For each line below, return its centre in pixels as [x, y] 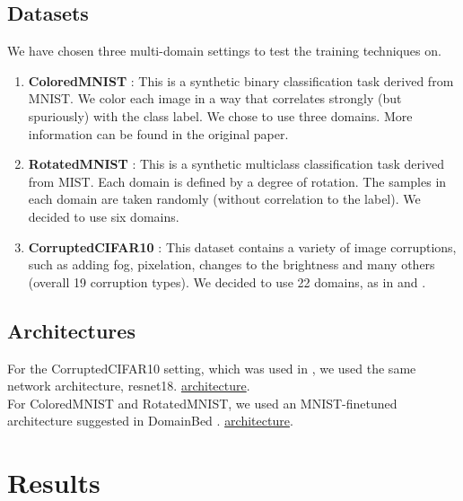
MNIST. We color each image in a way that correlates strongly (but [215, 98]
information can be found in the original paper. [158, 133]
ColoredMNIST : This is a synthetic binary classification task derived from [241, 80]
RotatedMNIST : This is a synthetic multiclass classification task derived [236, 164]
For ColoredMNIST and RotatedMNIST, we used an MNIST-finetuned [202, 403]
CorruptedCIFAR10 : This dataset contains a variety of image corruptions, [242, 246]
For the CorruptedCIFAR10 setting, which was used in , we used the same [212, 368]
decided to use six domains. [104, 216]
